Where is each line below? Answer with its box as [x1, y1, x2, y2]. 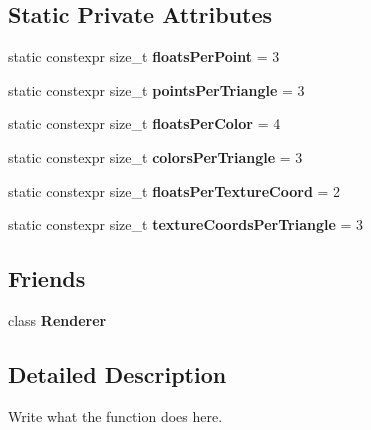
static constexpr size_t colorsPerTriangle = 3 [8, 146, 303, 167]
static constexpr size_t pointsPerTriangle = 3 [8, 79, 305, 100]
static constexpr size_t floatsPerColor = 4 [8, 113, 281, 134]
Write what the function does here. [8, 405, 223, 426]
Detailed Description [8, 358, 227, 389]
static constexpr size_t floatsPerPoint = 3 [8, 46, 280, 67]
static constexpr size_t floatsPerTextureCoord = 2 [8, 180, 341, 201]
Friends [8, 263, 86, 294]
